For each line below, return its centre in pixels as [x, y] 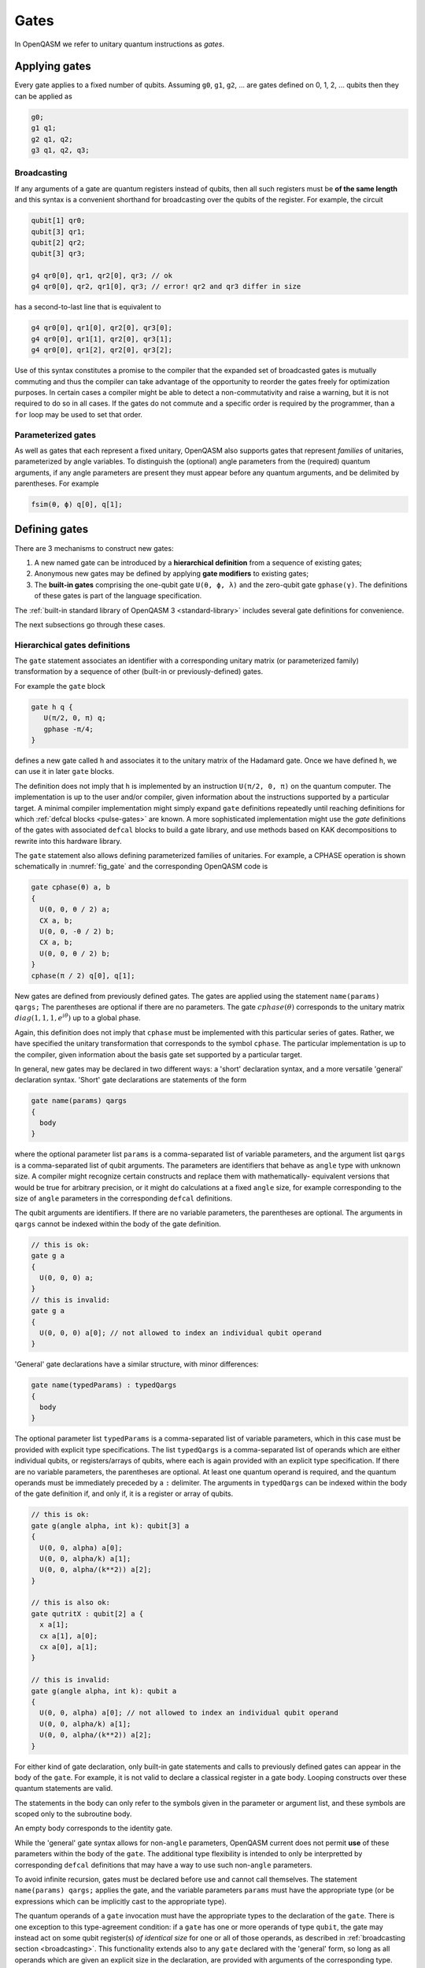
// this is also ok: [70, 1603]
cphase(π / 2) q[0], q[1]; [83, 975]
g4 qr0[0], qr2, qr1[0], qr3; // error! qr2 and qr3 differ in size [166, 287]
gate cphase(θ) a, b [70, 887]
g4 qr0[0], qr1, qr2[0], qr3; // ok [102, 276]
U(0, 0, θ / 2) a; [75, 910]
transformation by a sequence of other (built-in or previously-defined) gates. [139, 671]
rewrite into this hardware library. [68, 841]
